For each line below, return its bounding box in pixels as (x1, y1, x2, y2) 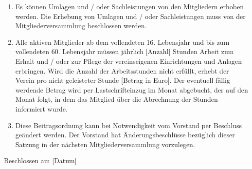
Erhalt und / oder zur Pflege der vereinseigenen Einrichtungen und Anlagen (15, 56, 242, 66)
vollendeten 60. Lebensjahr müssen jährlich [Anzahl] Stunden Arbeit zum (15, 46, 234, 56)
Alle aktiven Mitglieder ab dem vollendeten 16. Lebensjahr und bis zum (15, 37, 230, 47)
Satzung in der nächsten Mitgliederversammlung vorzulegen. (15, 139, 195, 149)
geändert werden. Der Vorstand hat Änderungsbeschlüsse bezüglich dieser (15, 130, 235, 140)
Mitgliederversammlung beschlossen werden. (15, 20, 147, 31)
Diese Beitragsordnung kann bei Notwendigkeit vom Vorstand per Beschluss (15, 120, 242, 130)
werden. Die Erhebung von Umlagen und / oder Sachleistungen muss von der (15, 11, 246, 21)
